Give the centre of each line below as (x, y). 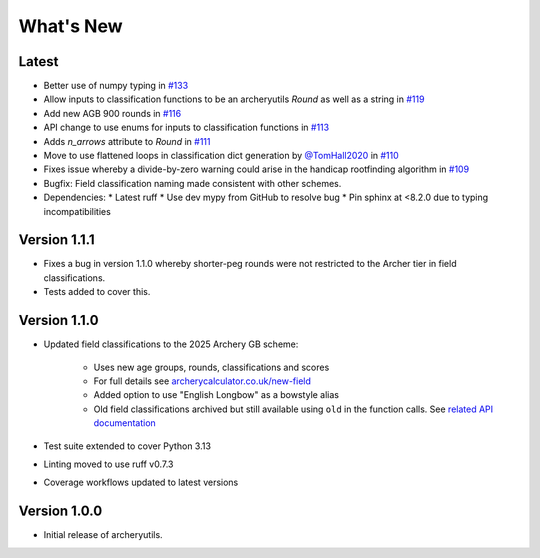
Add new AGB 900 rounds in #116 (112, 113)
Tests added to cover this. (97, 292)
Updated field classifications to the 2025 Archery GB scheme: (171, 344)
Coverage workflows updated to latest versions (141, 482)
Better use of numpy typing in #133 (116, 86)
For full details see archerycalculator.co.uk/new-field (202, 381)
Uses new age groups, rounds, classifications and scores (211, 367)
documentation (125, 423)
